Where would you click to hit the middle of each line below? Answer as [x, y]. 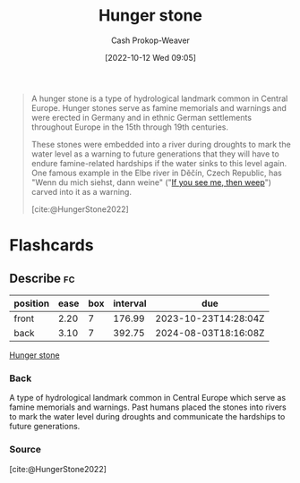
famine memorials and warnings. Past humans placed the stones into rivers [148, 407]
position [32, 303]
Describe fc [42, 278]
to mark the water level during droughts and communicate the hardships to [147, 417]
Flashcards [51, 246]
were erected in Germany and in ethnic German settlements [141, 117]
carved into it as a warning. [81, 191]
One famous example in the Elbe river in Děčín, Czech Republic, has [156, 173]
